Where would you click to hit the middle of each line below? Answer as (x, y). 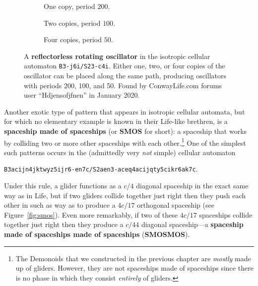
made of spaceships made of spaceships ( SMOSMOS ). (97, 234)
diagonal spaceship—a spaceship (192, 224)
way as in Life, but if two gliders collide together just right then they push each (125, 195)
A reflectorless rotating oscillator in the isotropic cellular (117, 56)
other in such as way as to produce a (60, 205)
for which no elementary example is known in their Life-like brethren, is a (116, 121)
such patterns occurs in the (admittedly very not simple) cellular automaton (120, 152)
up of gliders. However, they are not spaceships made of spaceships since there (134, 268)
